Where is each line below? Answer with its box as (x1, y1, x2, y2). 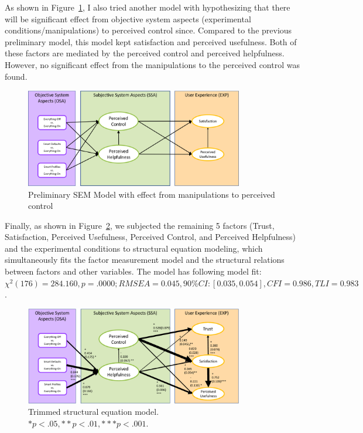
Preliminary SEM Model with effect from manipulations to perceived (28, 188, 275, 200)
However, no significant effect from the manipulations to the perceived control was (5, 58, 300, 70)
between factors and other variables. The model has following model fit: (5, 265, 262, 278)
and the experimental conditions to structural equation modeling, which (5, 242, 263, 254)
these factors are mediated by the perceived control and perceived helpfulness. (5, 47, 285, 59)
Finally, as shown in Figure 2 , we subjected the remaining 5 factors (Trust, (5, 219, 275, 231)
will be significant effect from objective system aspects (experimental (5, 12, 251, 25)
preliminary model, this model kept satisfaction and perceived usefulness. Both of (5, 35, 297, 48)
